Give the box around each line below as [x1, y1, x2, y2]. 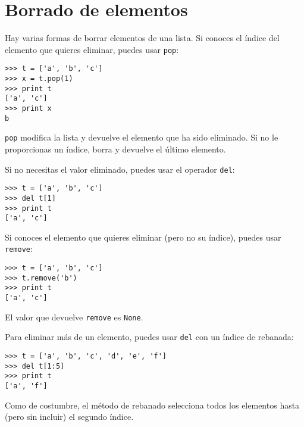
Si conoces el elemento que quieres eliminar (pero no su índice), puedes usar [5, 230, 281, 243]
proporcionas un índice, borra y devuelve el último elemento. [5, 142, 226, 155]
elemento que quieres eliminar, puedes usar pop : [5, 43, 179, 55]
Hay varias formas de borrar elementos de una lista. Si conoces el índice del [5, 32, 280, 44]
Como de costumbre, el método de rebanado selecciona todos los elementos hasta [5, 398, 300, 411]
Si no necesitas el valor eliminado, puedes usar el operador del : [5, 163, 235, 175]
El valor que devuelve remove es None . [5, 310, 143, 323]
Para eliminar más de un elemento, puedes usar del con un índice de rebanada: [5, 331, 294, 343]
